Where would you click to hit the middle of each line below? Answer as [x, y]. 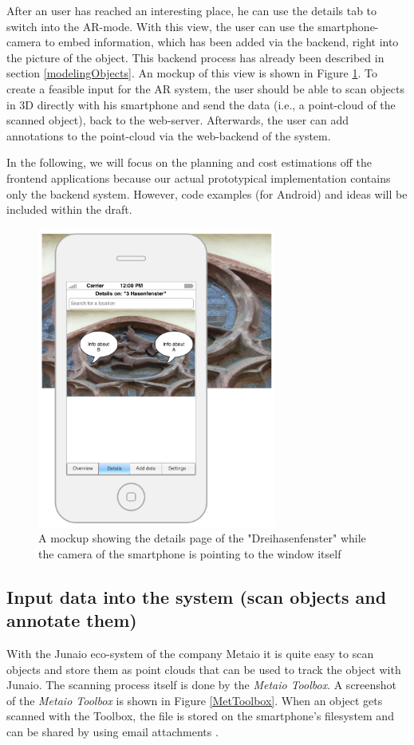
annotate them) [72, 620]
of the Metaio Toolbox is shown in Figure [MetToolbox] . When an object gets [195, 700]
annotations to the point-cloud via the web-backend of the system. [169, 135]
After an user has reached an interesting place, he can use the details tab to [192, 10]
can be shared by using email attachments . [112, 731]
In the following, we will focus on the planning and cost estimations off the [189, 162]
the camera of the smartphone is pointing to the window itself [190, 553]
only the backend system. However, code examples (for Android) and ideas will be [207, 193]
